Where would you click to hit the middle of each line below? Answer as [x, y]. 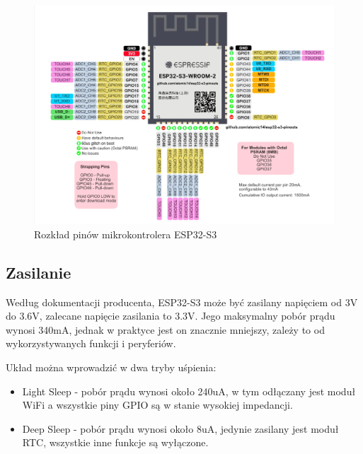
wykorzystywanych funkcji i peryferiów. [91, 343]
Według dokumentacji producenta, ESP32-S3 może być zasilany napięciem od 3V [182, 302]
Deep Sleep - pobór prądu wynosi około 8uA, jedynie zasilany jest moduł [180, 428]
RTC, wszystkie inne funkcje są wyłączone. [115, 442]
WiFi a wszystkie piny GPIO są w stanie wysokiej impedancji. [157, 405]
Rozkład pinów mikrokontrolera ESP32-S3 [126, 234]
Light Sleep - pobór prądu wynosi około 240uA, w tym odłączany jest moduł [189, 391]
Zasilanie [39, 272]
